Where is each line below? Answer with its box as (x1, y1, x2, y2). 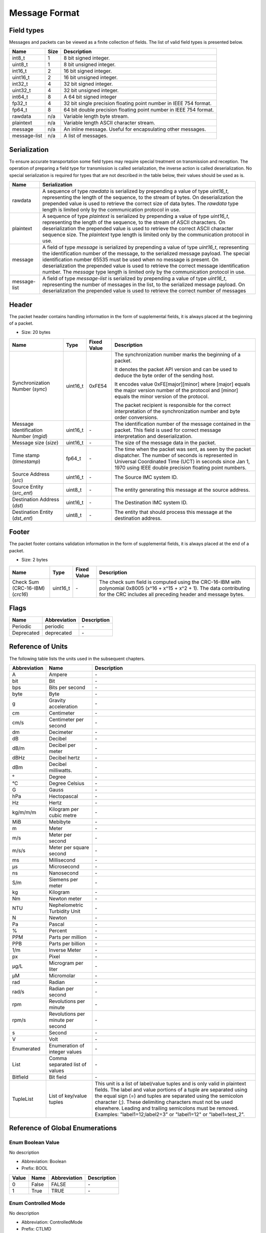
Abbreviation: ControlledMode (21, 1219, 83, 1225)
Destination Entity (12, 508, 53, 515)
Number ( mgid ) (12, 433, 48, 439)
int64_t (12, 94, 29, 101)
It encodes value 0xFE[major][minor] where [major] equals (114, 380, 251, 387)
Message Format (9, 7, 80, 18)
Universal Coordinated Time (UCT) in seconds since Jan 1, (114, 458, 250, 465)
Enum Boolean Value (9, 1139, 60, 1146)
